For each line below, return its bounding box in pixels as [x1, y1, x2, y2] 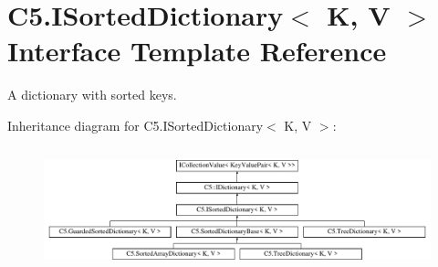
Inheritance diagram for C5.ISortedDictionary [7, 115, 264, 134]
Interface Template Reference [7, 32, 387, 69]
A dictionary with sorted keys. [7, 85, 177, 104]
